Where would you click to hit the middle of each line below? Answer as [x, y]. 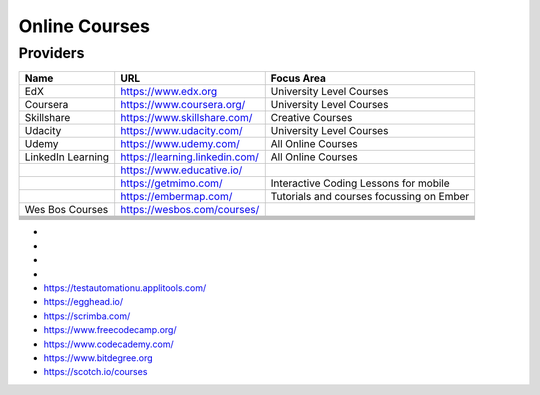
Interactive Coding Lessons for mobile [360, 183]
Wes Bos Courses [66, 210]
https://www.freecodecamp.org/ [110, 330]
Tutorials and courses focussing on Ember [370, 197]
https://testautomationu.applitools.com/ [125, 287]
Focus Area [298, 78]
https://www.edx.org [169, 92]
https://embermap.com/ [176, 197]
